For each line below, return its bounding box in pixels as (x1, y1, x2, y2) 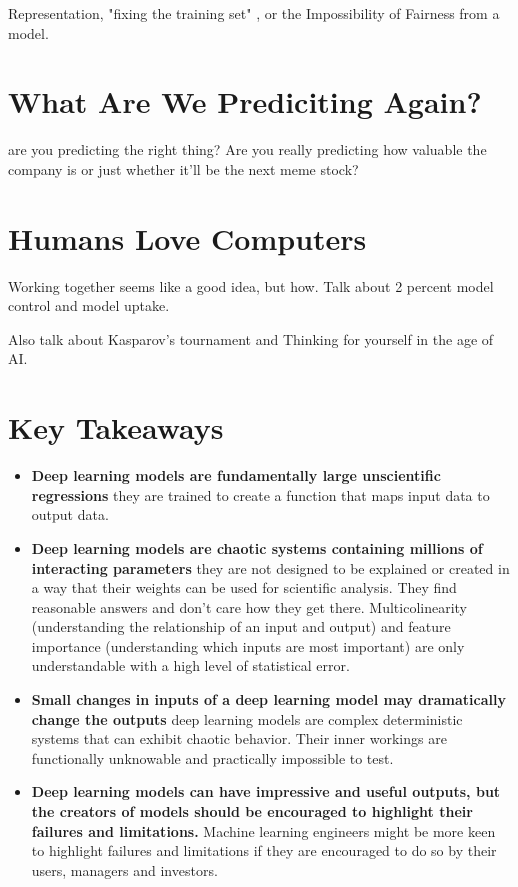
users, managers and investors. (31, 859, 218, 880)
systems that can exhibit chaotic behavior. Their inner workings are (31, 728, 447, 749)
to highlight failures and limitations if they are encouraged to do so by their (31, 840, 497, 861)
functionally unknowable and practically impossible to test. (31, 747, 394, 768)
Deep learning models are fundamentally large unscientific (31, 465, 441, 486)
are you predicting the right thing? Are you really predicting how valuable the (8, 139, 487, 160)
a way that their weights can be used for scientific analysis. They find (31, 577, 457, 598)
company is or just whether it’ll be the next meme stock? (8, 158, 359, 179)
